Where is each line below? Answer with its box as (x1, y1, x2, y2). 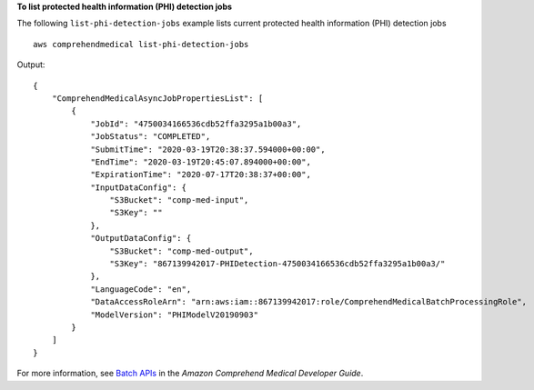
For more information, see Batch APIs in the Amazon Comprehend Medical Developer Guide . (16, 368, 364, 379)
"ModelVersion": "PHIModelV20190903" (90, 309, 259, 320)
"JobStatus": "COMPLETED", (90, 132, 211, 142)
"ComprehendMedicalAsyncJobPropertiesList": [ (51, 93, 264, 104)
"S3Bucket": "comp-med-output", (109, 245, 254, 256)
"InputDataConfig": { (90, 182, 186, 193)
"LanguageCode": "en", (90, 284, 192, 295)
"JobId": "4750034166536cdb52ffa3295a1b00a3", (90, 118, 302, 129)
